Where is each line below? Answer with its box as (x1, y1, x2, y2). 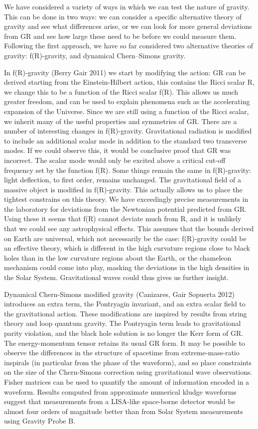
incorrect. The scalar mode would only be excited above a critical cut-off (4, 154, 226, 165)
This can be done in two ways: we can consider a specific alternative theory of (4, 11, 242, 21)
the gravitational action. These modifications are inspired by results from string (4, 308, 247, 318)
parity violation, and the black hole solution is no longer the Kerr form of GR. (4, 328, 244, 338)
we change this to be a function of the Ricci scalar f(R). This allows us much (4, 86, 239, 97)
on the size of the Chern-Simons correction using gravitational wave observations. (4, 367, 253, 377)
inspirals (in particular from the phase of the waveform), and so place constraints (4, 357, 252, 367)
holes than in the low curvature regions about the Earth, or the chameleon (4, 252, 232, 263)
